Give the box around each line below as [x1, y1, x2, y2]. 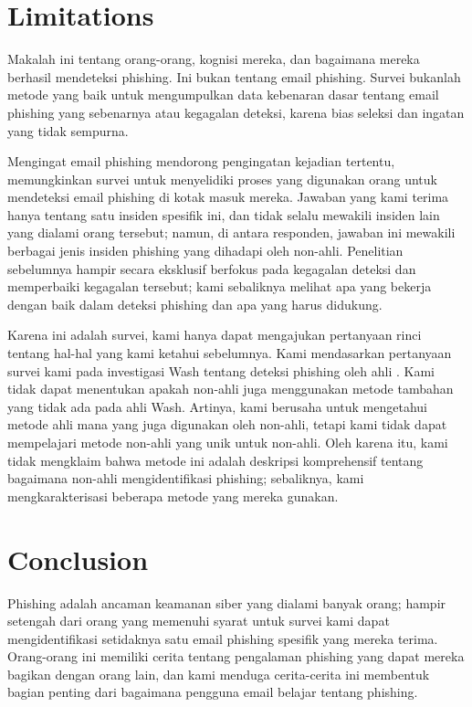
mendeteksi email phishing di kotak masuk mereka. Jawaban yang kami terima [7, 187, 449, 206]
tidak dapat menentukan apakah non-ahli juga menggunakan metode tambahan [7, 379, 454, 398]
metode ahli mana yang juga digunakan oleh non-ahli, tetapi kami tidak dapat [7, 415, 447, 434]
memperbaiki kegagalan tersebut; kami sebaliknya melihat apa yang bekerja [7, 277, 432, 296]
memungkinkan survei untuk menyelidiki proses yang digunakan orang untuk [7, 169, 437, 188]
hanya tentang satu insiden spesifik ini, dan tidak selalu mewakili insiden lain [7, 205, 440, 224]
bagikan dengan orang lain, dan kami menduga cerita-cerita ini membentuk [7, 664, 430, 683]
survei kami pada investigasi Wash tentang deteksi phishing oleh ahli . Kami [7, 361, 435, 380]
